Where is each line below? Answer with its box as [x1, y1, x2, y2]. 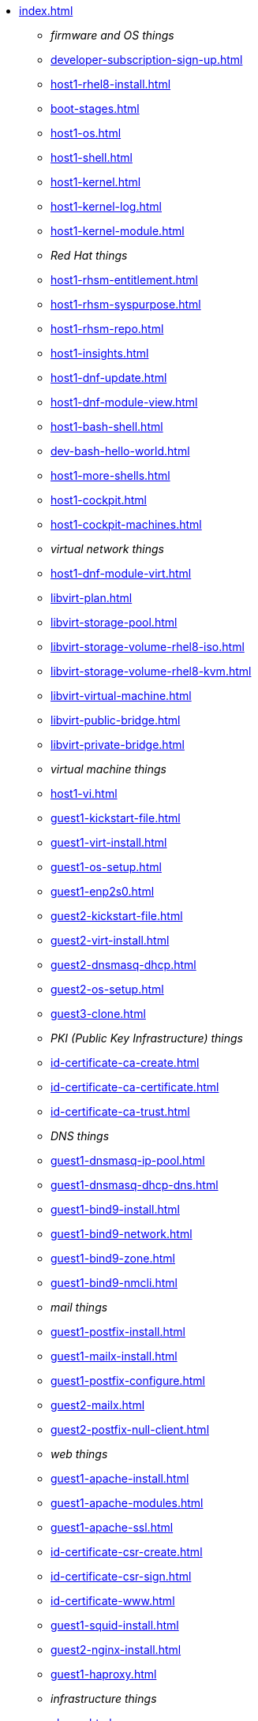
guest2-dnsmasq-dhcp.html [50, 958, 196, 971]
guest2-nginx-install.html [50, 1643, 181, 1656]
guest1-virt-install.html [50, 836, 167, 849]
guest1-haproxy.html [50, 1667, 157, 1681]
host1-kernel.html [50, 175, 141, 189]
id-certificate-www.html [50, 1594, 175, 1607]
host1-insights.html [50, 346, 149, 360]
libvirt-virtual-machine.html [50, 689, 192, 702]
